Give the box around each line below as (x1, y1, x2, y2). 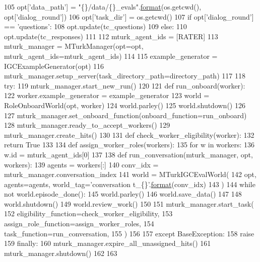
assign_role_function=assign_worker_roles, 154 (4, 218, 154, 229)
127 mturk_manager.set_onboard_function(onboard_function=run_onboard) (4, 110, 247, 120)
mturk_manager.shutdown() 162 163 (4, 247, 117, 258)
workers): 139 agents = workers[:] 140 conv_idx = (4, 159, 159, 169)
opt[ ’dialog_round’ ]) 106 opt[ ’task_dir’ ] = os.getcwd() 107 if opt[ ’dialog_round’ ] (4, 11, 254, 22)
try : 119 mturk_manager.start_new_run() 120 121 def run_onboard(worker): (4, 80, 245, 91)
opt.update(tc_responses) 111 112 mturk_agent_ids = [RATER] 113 (4, 31, 218, 41)
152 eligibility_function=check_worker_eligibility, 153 (4, 208, 173, 219)
